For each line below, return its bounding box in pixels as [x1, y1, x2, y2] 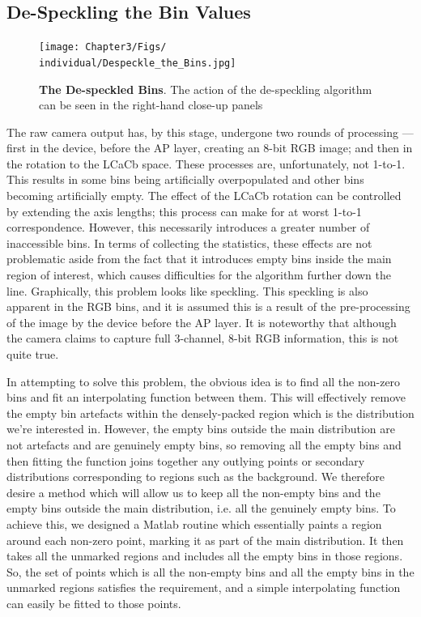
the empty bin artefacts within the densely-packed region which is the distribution [6, 404, 415, 421]
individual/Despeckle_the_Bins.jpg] [39, 57, 236, 69]
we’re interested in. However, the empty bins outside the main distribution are [6, 420, 395, 437]
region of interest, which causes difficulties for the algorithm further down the [6, 266, 391, 283]
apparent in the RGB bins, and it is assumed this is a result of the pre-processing [6, 298, 410, 315]
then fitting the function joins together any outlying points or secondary [6, 452, 365, 469]
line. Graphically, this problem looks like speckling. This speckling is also [6, 282, 368, 299]
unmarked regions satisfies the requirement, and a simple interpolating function [6, 579, 401, 596]
